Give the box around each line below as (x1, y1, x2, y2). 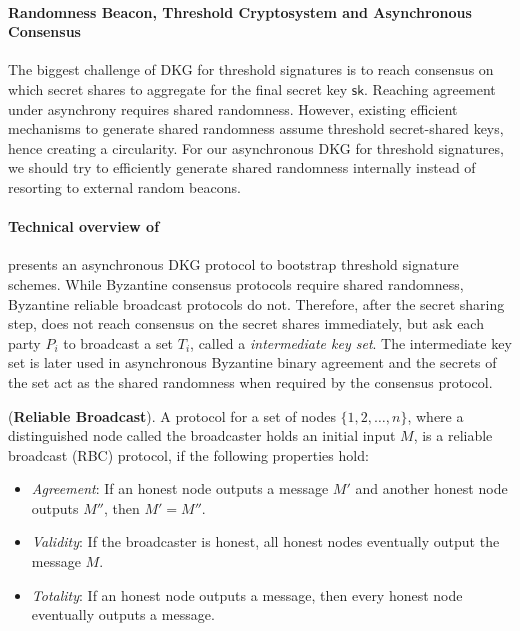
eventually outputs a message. (31, 604, 215, 625)
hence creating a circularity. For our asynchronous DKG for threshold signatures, (8, 137, 504, 158)
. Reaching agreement (364, 78, 496, 99)
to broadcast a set (63, 332, 174, 353)
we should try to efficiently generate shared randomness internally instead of (8, 157, 476, 178)
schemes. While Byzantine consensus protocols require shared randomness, (8, 273, 464, 294)
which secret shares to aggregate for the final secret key (8, 78, 348, 99)
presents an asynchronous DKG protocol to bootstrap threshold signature (8, 254, 459, 275)
